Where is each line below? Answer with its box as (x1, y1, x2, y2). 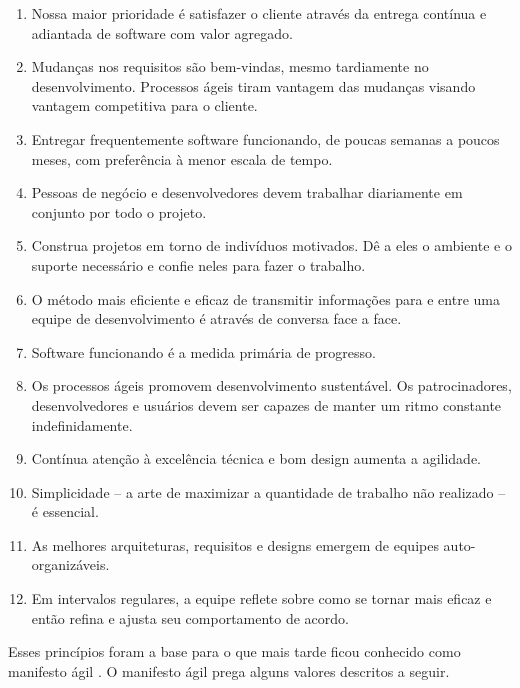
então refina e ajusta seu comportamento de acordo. (31, 607, 349, 628)
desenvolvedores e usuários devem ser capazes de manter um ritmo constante (31, 394, 502, 415)
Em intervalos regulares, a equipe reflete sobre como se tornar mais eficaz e (31, 588, 492, 609)
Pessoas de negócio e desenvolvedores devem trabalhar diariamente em (31, 182, 463, 203)
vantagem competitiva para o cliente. (31, 95, 258, 116)
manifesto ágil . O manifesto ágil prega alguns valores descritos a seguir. (8, 660, 450, 681)
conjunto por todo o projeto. (31, 201, 207, 222)
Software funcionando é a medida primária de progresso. (31, 341, 376, 362)
